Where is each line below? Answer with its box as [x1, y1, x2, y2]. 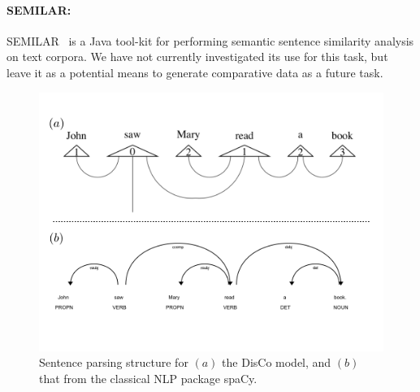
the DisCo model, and [222, 354, 331, 371]
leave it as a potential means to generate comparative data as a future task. [6, 63, 383, 81]
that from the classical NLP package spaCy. [39, 369, 258, 386]
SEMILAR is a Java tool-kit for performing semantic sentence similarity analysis [6, 32, 414, 49]
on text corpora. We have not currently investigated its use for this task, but [6, 48, 388, 65]
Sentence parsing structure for [39, 354, 188, 371]
